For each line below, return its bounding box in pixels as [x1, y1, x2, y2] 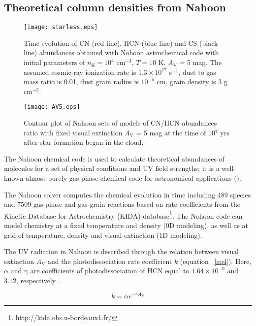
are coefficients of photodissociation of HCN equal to [30, 265, 190, 276]
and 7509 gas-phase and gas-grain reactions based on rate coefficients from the [4, 199, 241, 209]
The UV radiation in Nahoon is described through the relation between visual [4, 246, 239, 257]
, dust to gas [178, 66, 216, 77]
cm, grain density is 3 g [157, 76, 227, 87]
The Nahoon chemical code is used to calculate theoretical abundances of [4, 153, 224, 163]
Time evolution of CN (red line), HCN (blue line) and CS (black [24, 37, 218, 48]
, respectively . [16, 275, 60, 286]
